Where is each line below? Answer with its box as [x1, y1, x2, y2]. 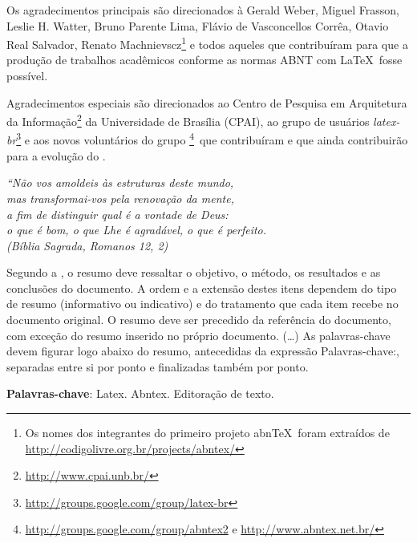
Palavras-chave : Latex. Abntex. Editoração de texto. [6, 385, 274, 402]
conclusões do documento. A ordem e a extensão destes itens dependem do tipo [6, 279, 397, 296]
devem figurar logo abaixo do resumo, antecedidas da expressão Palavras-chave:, [6, 342, 399, 359]
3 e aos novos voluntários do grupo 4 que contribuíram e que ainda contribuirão [16, 129, 408, 148]
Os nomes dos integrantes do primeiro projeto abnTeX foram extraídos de [25, 424, 390, 441]
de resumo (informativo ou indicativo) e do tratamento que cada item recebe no [6, 295, 399, 312]
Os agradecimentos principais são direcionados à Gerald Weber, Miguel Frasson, [6, 2, 399, 18]
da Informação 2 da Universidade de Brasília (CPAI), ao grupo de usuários [6, 111, 370, 129]
